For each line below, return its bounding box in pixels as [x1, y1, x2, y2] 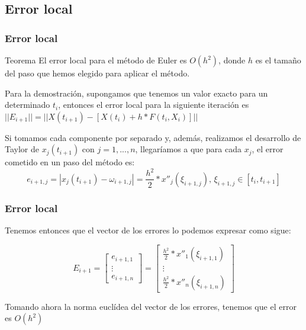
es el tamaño [255, 54, 301, 66]
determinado [5, 98, 50, 111]
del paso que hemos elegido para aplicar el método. [5, 67, 190, 79]
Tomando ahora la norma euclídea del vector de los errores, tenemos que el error [5, 300, 297, 312]
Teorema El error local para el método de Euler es [5, 54, 187, 66]
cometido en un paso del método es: [5, 156, 135, 168]
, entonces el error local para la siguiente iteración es [58, 98, 249, 111]
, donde [218, 54, 246, 66]
